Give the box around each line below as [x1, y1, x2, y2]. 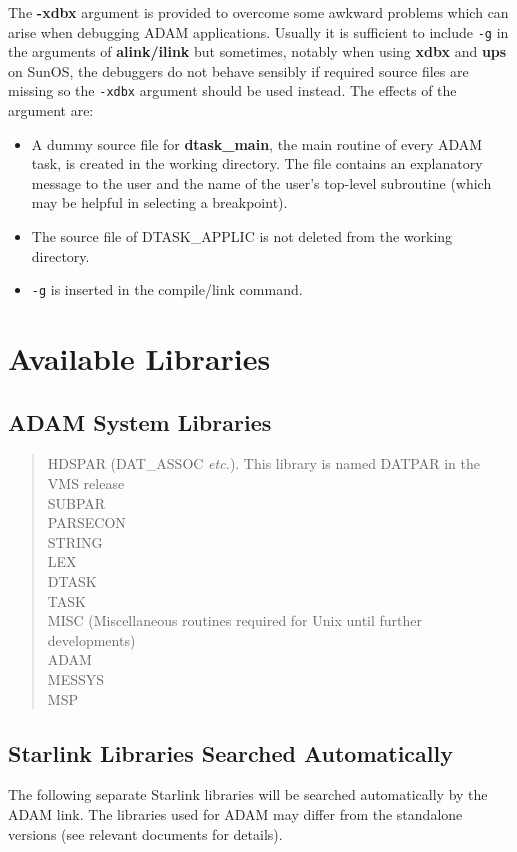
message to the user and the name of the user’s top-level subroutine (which [31, 172, 492, 193]
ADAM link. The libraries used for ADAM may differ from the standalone [8, 804, 463, 824]
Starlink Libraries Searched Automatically [8, 737, 453, 768]
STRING [47, 531, 103, 552]
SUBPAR [47, 492, 106, 513]
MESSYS [47, 669, 105, 690]
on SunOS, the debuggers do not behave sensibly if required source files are [8, 60, 469, 81]
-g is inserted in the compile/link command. [31, 279, 303, 300]
